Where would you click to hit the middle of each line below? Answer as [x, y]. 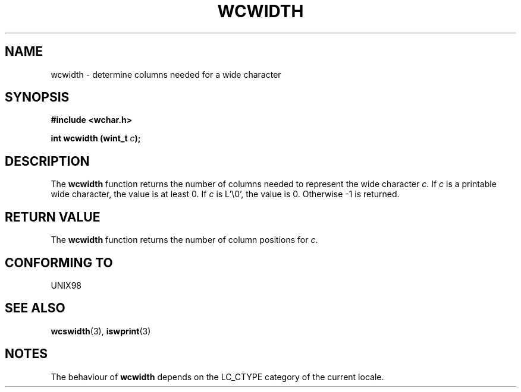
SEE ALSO [35, 308]
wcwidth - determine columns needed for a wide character [166, 74]
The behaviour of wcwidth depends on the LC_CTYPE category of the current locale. [217, 377]
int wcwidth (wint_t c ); [96, 138]
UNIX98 [66, 285]
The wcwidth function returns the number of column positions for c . [184, 240]
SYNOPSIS [37, 97]
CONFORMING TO [59, 263]
